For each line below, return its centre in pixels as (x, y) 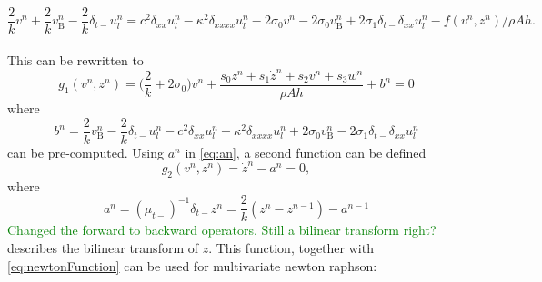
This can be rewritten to (75, 59)
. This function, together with (291, 248)
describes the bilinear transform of (103, 248)
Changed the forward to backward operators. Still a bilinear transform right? (222, 230)
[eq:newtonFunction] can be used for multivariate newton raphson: (192, 265)
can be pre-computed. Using (86, 152)
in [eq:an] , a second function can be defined (306, 152)
